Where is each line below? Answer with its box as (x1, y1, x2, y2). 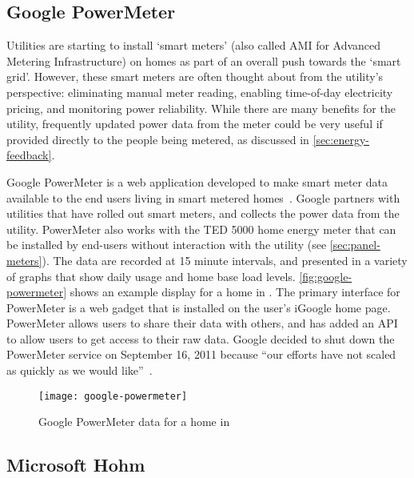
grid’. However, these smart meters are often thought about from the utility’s (6, 68, 384, 85)
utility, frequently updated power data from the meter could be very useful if (6, 115, 383, 132)
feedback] (6, 147, 52, 163)
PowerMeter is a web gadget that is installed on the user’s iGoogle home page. (6, 299, 391, 315)
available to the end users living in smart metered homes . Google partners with (6, 189, 400, 206)
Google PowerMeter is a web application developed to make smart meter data (6, 173, 388, 190)
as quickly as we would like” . (6, 362, 153, 379)
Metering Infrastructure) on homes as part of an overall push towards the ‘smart (6, 52, 401, 69)
